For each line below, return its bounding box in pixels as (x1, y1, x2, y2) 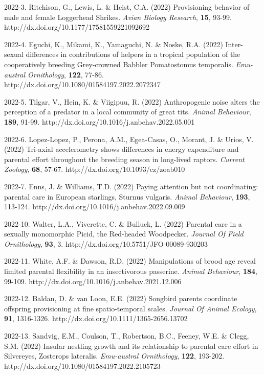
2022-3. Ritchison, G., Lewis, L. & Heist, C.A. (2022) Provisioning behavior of (4, 2, 250, 12)
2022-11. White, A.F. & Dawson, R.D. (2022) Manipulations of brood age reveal (4, 255, 256, 266)
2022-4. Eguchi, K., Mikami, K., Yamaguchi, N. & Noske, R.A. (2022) (4, 38, 223, 49)
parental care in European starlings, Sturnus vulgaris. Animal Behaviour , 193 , (4, 191, 250, 202)
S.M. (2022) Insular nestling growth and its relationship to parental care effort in (4, 340, 258, 351)
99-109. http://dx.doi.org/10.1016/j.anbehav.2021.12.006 (4, 275, 182, 286)
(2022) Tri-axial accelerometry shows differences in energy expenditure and (4, 144, 239, 154)
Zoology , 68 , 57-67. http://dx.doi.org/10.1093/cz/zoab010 (4, 164, 185, 174)
